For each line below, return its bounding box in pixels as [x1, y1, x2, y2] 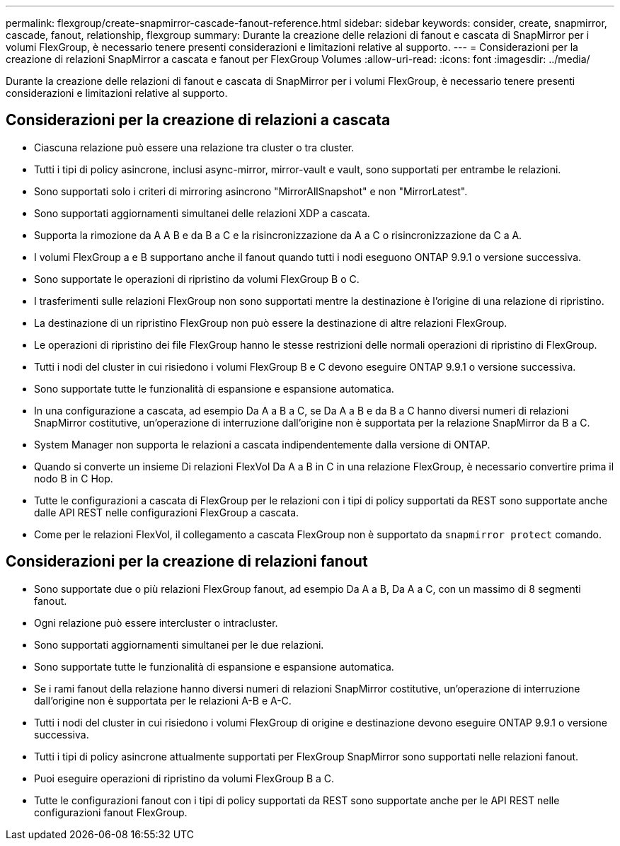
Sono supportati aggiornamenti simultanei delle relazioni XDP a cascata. [34, 207, 370, 219]
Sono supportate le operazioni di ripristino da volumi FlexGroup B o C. [34, 272, 360, 285]
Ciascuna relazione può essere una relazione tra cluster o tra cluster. [34, 141, 355, 153]
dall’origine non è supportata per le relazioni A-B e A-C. [34, 694, 292, 707]
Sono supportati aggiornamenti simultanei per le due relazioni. [34, 638, 324, 651]
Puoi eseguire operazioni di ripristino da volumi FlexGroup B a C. [34, 772, 335, 784]
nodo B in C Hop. [34, 472, 113, 485]
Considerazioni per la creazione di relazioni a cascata [6, 111, 391, 129]
